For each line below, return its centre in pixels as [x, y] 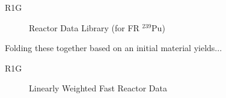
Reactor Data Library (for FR [84, 27]
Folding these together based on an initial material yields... [114, 48]
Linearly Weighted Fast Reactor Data [98, 88]
